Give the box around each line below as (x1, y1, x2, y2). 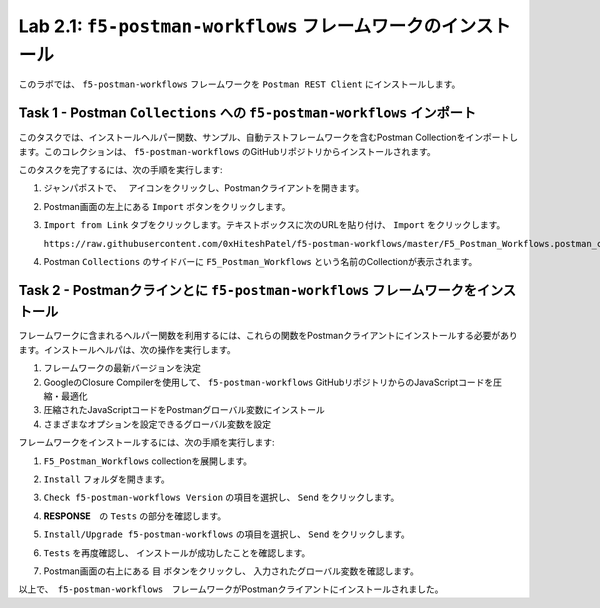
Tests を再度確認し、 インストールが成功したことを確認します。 (43, 546, 311, 559)
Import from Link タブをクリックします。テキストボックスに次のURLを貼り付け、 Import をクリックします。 (43, 219, 506, 231)
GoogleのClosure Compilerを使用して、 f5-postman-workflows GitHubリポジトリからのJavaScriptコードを (43, 376, 494, 388)
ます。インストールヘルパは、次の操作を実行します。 (18, 343, 236, 355)
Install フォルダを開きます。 (43, 473, 170, 485)
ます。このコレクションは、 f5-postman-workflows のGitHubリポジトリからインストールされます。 (18, 145, 437, 157)
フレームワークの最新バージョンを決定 (43, 362, 202, 374)
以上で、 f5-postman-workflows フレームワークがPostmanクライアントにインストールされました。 (18, 583, 444, 595)
